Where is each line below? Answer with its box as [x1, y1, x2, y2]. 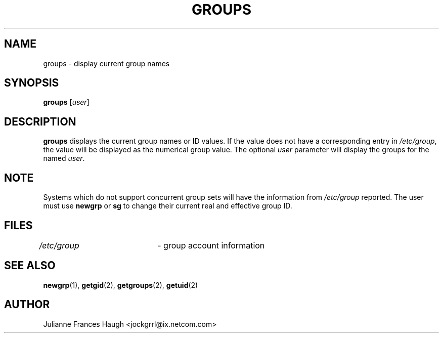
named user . [43, 154, 85, 163]
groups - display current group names [43, 59, 170, 68]
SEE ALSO [4, 259, 56, 272]
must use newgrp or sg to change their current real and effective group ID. [43, 201, 292, 210]
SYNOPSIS [4, 76, 59, 90]
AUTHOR [4, 298, 50, 311]
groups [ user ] [43, 98, 90, 107]
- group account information [157, 240, 265, 250]
